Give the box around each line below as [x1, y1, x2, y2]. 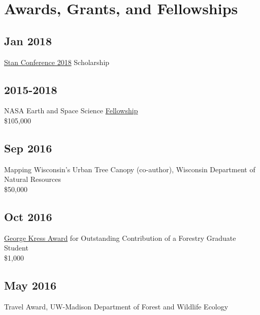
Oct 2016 [4, 208, 52, 224]
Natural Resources [4, 174, 61, 184]
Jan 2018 [4, 33, 52, 48]
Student [4, 242, 28, 253]
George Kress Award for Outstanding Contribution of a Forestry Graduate [4, 232, 236, 243]
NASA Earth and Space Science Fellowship [4, 105, 138, 116]
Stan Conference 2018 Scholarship [4, 56, 110, 67]
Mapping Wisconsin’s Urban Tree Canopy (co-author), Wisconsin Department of [4, 164, 255, 174]
